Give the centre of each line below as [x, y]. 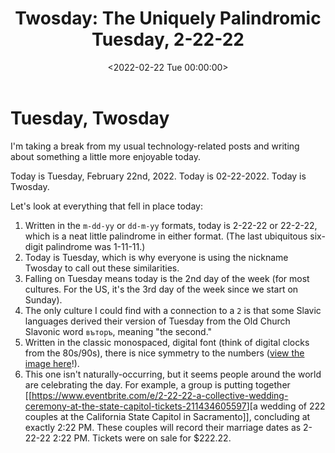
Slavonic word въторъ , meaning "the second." [118, 331]
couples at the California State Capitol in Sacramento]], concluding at [167, 416]
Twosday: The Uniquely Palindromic [168, 18]
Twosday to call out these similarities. [102, 268]
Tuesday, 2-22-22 [168, 39]
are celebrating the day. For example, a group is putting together [157, 384]
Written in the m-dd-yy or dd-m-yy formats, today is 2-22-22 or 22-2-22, [171, 225]
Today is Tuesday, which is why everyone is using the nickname [156, 257]
